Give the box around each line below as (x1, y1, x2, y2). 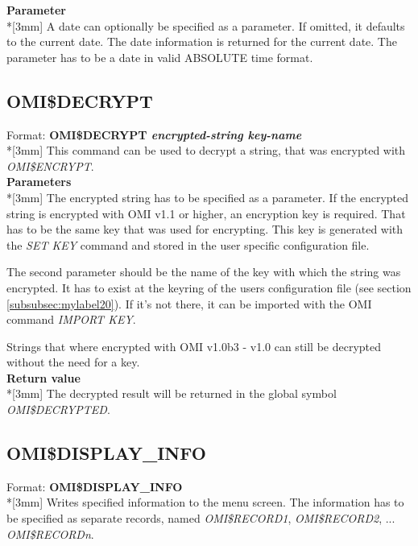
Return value (6, 369, 81, 386)
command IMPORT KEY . (6, 311, 136, 328)
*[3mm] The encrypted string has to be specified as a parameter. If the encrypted (6, 188, 409, 205)
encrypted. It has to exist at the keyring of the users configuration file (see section (6, 279, 412, 296)
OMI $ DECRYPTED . (6, 401, 110, 418)
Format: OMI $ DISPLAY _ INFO (6, 478, 183, 494)
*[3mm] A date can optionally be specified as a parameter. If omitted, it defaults (6, 17, 405, 34)
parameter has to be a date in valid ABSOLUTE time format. (6, 48, 313, 65)
